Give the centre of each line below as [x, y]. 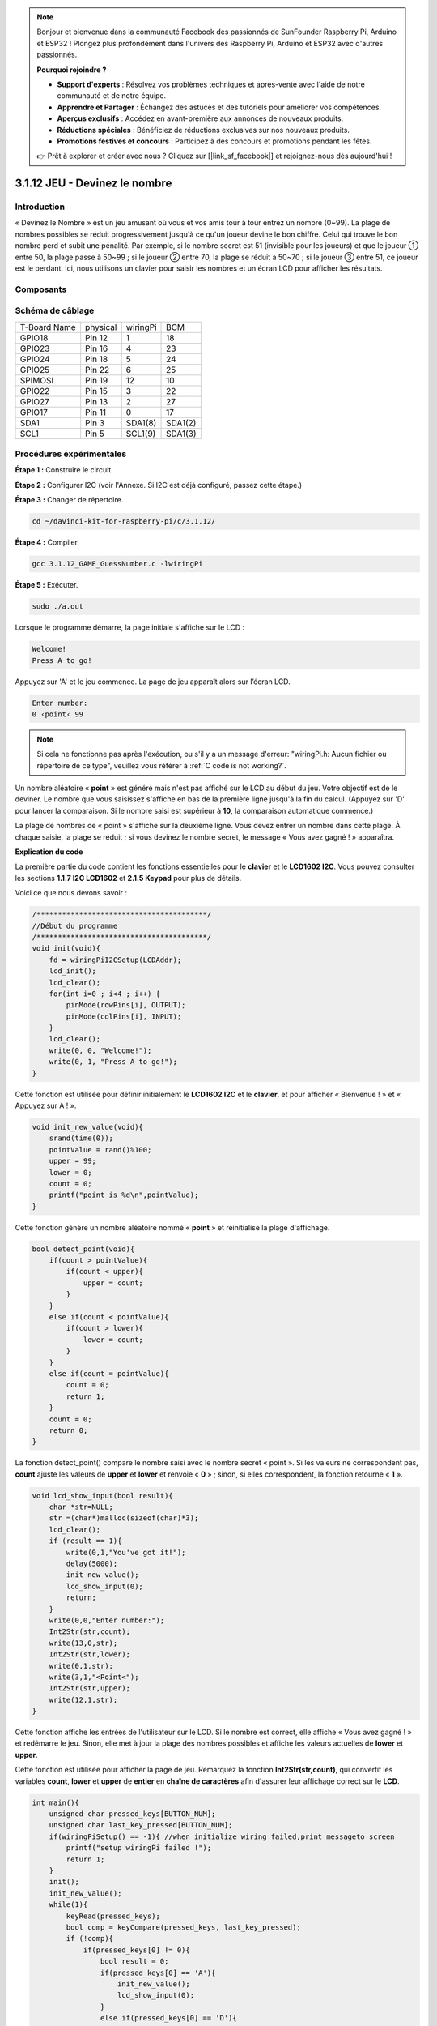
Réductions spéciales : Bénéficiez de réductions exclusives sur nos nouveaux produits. [203, 130]
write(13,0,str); [83, 1643]
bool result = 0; [134, 1962]
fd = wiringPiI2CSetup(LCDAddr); [115, 960]
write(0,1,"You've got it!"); [126, 1552]
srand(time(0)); [81, 1138]
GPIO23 [35, 348]
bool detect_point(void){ [83, 1249]
